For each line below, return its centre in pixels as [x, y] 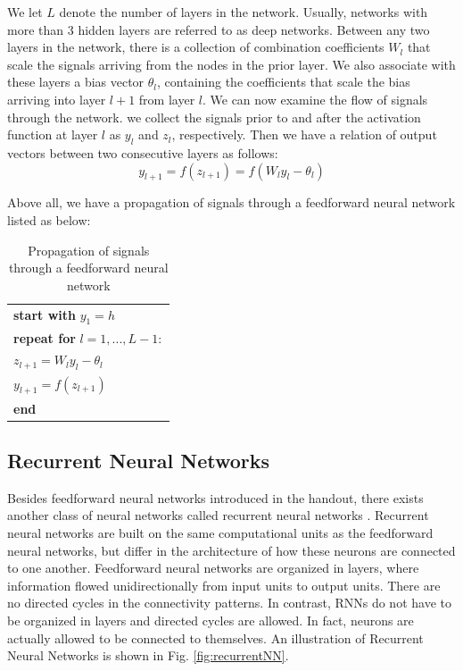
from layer [167, 99]
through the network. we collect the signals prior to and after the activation [214, 117]
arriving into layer [57, 99]
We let [25, 12]
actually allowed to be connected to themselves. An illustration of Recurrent [215, 637]
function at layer [53, 134]
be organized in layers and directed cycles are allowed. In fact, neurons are [211, 620]
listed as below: [49, 219]
